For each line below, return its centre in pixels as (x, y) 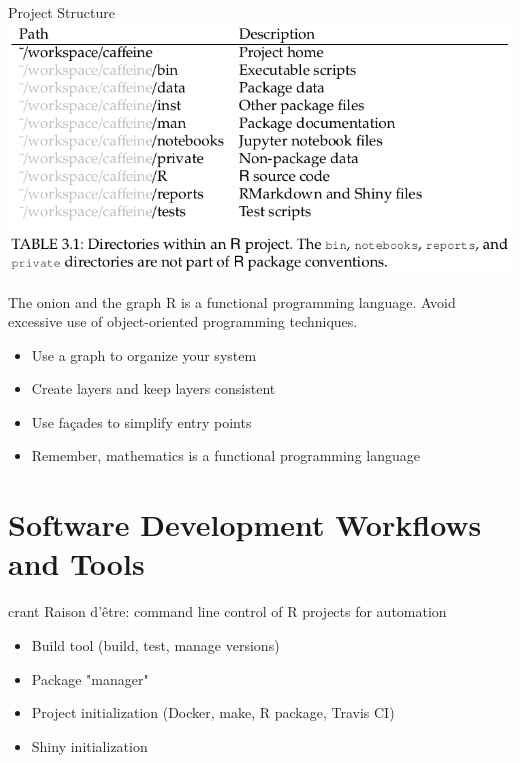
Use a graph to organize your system (144, 354)
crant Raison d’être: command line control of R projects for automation (227, 611)
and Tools (76, 563)
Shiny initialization (89, 745)
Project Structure (61, 12)
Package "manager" (90, 678)
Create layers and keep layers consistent (153, 388)
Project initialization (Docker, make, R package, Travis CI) (213, 712)
